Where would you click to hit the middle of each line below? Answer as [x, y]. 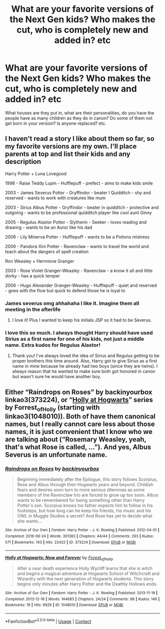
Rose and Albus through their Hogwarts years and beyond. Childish [85, 485]
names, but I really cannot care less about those [80, 424]
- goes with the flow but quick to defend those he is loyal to [65, 290]
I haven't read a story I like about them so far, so [80, 139]
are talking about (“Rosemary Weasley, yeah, [76, 439]
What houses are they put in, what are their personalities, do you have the [80, 113]
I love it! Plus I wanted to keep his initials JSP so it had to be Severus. [82, 320]
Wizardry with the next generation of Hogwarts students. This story [85, 578]
